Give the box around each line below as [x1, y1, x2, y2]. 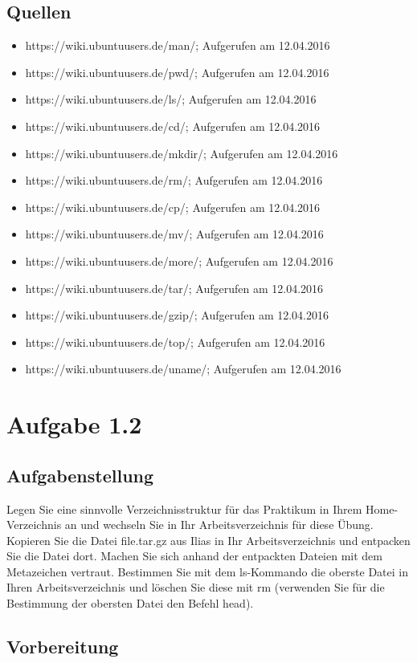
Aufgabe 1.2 [6, 408, 142, 441]
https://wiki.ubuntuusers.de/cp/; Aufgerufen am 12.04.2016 [25, 198, 321, 215]
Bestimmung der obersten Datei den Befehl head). [6, 595, 254, 612]
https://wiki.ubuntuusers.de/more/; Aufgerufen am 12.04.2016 [25, 252, 333, 269]
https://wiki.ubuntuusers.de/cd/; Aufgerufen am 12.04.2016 [25, 117, 321, 134]
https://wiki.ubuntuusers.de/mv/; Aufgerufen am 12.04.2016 [25, 226, 324, 242]
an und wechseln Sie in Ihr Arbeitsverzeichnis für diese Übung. [64, 516, 374, 533]
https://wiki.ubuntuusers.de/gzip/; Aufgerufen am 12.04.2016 [25, 307, 329, 323]
